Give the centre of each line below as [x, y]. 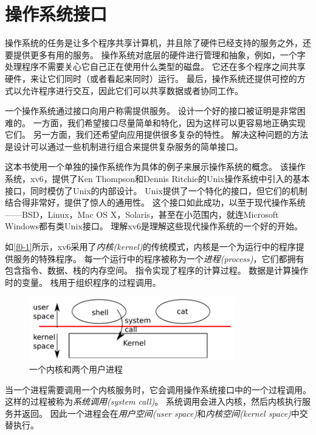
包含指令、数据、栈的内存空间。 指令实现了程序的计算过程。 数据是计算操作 [157, 270]
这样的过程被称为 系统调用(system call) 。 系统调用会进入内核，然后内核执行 [154, 401]
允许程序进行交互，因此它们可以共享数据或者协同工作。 [132, 90]
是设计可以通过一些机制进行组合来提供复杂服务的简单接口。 [124, 146]
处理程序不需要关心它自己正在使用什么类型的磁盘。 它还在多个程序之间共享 [155, 66]
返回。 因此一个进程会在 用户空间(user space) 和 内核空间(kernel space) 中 [160, 413]
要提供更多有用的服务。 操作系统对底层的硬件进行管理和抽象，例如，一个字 [155, 54]
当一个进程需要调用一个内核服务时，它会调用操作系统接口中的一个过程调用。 [158, 389]
